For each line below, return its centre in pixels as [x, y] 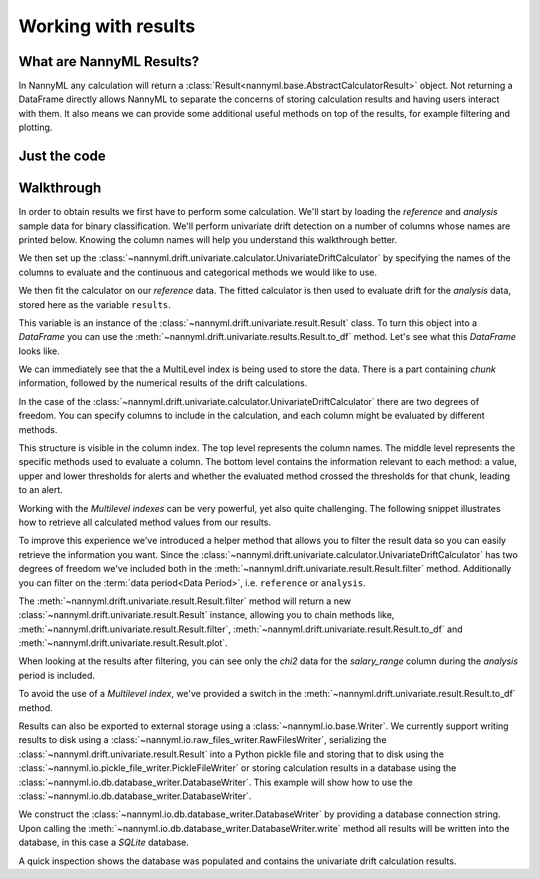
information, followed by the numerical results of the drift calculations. [163, 383]
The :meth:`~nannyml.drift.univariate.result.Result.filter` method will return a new [185, 601]
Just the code [62, 156]
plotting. [35, 127]
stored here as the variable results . [95, 304]
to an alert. [41, 490]
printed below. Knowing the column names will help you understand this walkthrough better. [208, 239]
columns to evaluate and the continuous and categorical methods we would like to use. [198, 272]
